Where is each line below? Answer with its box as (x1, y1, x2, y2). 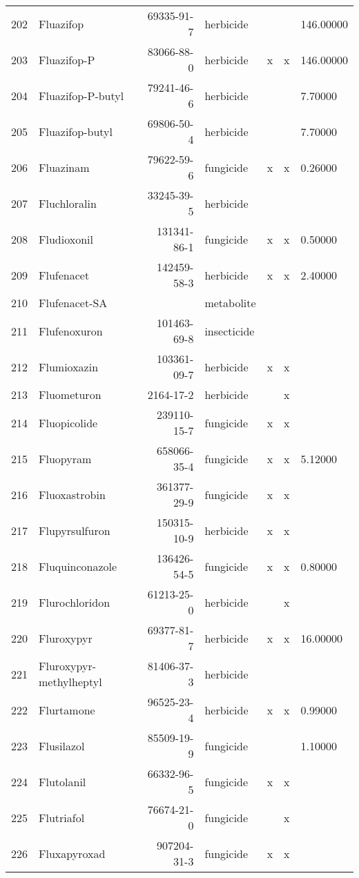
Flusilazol (39, 737, 85, 754)
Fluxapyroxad (39, 845, 106, 861)
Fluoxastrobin (39, 486, 106, 503)
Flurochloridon (39, 594, 110, 610)
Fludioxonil (39, 231, 93, 247)
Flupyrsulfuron (39, 522, 110, 538)
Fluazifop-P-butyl (39, 87, 124, 104)
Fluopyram (39, 450, 92, 467)
